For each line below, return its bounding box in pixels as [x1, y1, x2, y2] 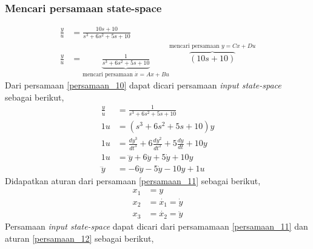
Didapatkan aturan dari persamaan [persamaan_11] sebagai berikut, [5, 174, 261, 187]
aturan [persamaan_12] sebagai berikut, [5, 231, 154, 244]
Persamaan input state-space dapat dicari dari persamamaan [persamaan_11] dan [5, 219, 308, 232]
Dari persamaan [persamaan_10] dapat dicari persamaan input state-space [5, 79, 281, 91]
